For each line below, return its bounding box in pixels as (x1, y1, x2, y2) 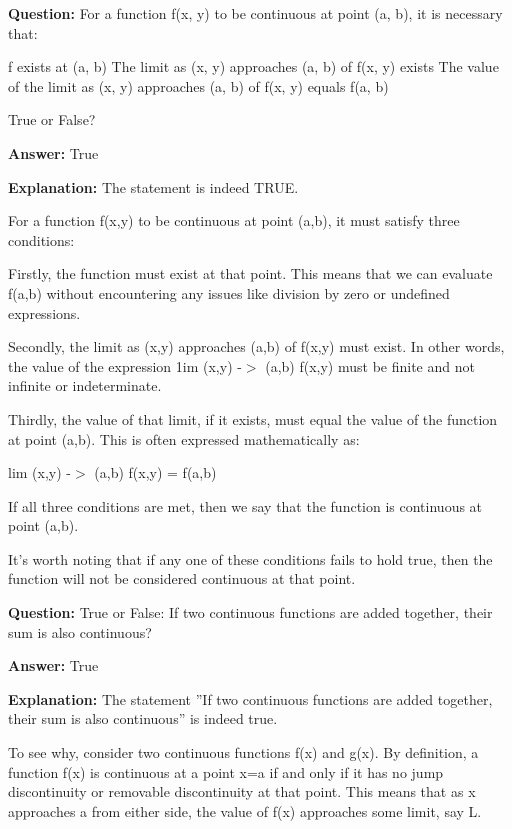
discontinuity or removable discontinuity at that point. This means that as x (8, 781, 476, 802)
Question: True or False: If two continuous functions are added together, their (8, 602, 493, 623)
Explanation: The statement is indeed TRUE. (8, 176, 299, 197)
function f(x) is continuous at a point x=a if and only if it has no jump (8, 761, 444, 782)
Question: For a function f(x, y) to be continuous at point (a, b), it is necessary (8, 3, 503, 23)
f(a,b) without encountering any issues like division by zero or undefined (8, 282, 450, 303)
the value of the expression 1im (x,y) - (8, 355, 242, 376)
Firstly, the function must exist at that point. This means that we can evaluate (8, 263, 493, 284)
